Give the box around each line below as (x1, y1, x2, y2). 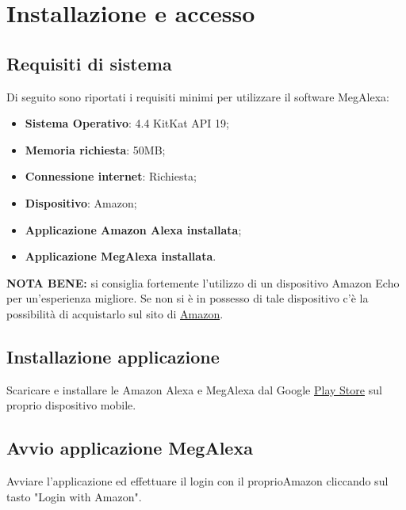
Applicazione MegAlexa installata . (25, 248, 216, 265)
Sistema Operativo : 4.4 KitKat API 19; (25, 115, 229, 131)
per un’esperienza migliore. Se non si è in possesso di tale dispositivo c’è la (6, 290, 369, 306)
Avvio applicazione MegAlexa (6, 436, 253, 460)
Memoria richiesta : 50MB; (25, 141, 166, 158)
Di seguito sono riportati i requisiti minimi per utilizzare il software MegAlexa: (6, 88, 389, 105)
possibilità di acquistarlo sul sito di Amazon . (6, 305, 224, 322)
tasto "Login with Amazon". (6, 488, 142, 504)
